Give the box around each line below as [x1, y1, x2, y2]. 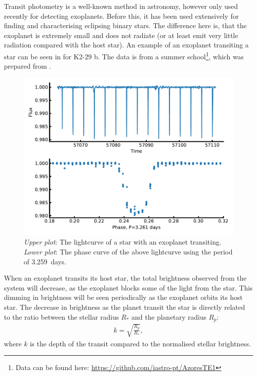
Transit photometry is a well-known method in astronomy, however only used [4, 1, 238, 11]
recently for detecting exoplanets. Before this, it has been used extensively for [4, 10, 239, 21]
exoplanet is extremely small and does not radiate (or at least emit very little [4, 30, 238, 40]
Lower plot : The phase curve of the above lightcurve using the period [24, 247, 233, 256]
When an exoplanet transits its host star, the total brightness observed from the [4, 273, 247, 283]
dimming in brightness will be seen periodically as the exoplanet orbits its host [4, 292, 243, 302]
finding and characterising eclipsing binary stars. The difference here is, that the [4, 20, 247, 31]
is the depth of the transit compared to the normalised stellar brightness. [30, 338, 251, 348]
